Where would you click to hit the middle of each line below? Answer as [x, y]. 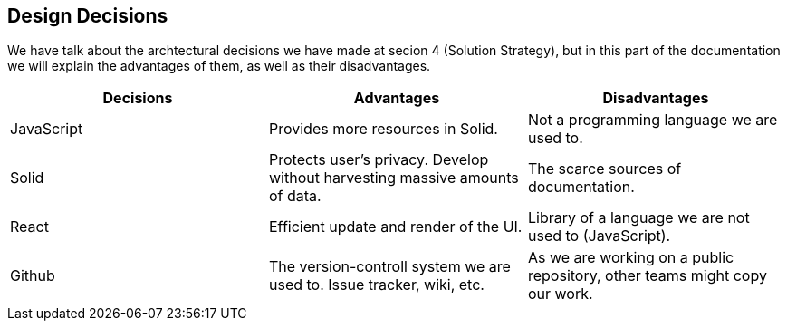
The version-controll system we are [389, 267]
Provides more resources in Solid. [383, 129]
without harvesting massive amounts [393, 178]
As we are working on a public [631, 258]
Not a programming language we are [653, 120]
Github [33, 276]
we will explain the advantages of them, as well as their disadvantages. [219, 66]
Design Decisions [88, 16]
